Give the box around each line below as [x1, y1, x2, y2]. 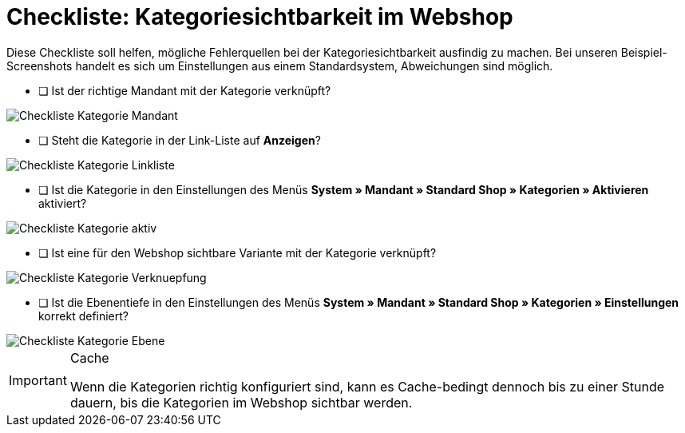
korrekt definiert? [38, 308, 129, 323]
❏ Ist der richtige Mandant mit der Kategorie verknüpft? [38, 83, 331, 97]
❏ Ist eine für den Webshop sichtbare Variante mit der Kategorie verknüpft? [38, 245, 437, 260]
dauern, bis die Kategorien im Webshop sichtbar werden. [69, 394, 413, 411]
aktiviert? [38, 196, 87, 210]
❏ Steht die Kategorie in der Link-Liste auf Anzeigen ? [38, 133, 321, 147]
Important [9, 371, 67, 388]
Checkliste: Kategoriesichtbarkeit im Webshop [6, 3, 513, 30]
